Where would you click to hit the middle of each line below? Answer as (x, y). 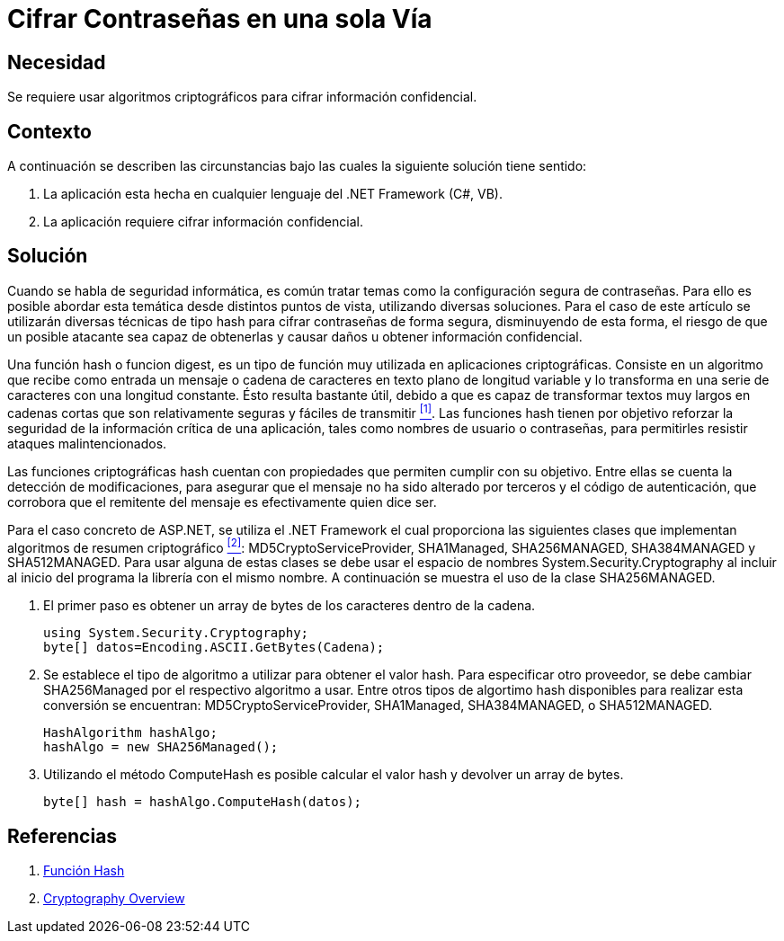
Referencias (62, 836)
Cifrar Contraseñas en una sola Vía (220, 19)
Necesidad (57, 62)
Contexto (49, 131)
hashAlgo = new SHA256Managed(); (161, 747)
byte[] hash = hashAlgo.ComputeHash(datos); (203, 802)
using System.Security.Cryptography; (176, 633)
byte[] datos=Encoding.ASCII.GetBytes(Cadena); (214, 648)
